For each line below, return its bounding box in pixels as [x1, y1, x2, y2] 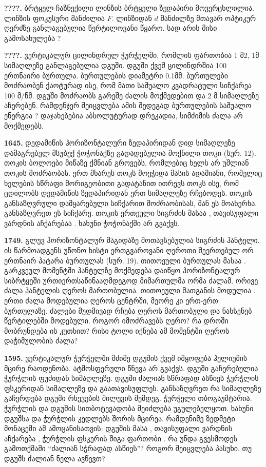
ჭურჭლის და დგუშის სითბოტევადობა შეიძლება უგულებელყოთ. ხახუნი [4, 402, 254, 413]
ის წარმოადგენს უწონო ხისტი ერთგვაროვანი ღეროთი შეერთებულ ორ [4, 245, 254, 256]
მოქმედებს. [4, 120, 44, 131]
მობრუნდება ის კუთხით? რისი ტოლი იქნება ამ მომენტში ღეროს [4, 325, 230, 336]
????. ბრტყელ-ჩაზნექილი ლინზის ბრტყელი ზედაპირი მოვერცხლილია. [4, 3, 254, 13]
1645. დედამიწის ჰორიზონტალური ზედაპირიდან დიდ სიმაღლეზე [4, 137, 235, 148]
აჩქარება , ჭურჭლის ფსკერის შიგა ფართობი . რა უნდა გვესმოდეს [4, 433, 237, 443]
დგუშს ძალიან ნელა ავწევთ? [4, 453, 105, 463]
